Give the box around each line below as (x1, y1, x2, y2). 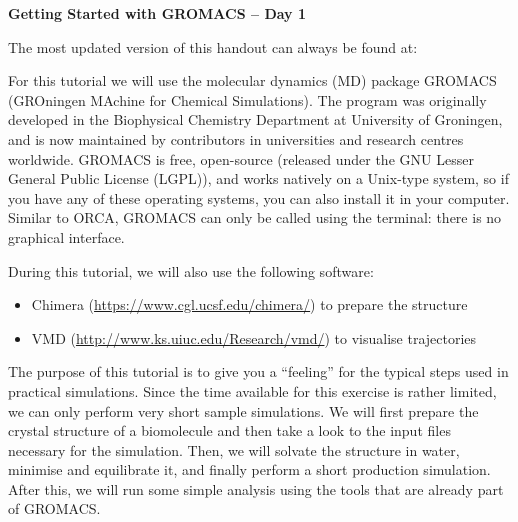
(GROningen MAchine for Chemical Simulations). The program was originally (8, 89, 487, 110)
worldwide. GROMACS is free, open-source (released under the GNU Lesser (8, 148, 474, 169)
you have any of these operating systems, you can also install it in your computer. (8, 187, 510, 208)
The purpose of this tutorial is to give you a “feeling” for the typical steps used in (8, 361, 509, 382)
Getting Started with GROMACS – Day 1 (8, 3, 307, 23)
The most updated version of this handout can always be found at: (8, 36, 418, 57)
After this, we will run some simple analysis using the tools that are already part (8, 478, 504, 499)
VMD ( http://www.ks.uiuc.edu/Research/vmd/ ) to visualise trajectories (31, 327, 477, 348)
